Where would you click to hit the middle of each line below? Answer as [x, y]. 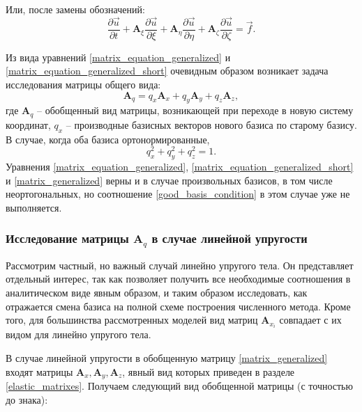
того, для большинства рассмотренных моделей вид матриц [132, 320]
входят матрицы [39, 371]
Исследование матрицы [67, 238]
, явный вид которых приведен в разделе [209, 371]
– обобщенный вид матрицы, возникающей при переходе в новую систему [195, 110]
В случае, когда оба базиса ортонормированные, [108, 139]
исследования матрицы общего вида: [83, 85]
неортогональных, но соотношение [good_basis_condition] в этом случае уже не [178, 194]
